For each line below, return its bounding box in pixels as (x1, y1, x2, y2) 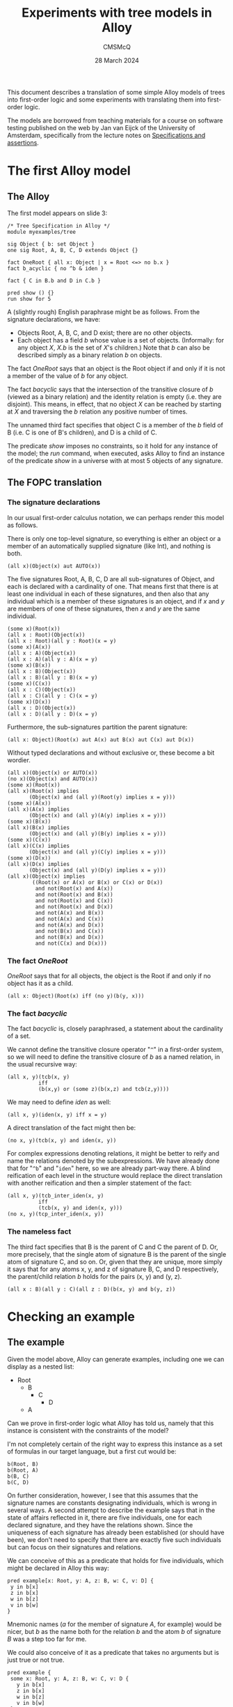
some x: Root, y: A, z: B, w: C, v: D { (10, 1675, 129, 1682)
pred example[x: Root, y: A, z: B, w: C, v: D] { (7, 1577, 154, 1584)
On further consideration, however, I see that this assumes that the (7, 1491, 198, 1500)
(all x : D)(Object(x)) (7, 705, 77, 711)
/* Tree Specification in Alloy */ (7, 222, 111, 229)
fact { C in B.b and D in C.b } (7, 277, 101, 284)
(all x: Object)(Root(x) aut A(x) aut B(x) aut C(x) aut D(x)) (7, 736, 195, 743)
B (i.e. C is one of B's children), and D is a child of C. (7, 428, 158, 436)
